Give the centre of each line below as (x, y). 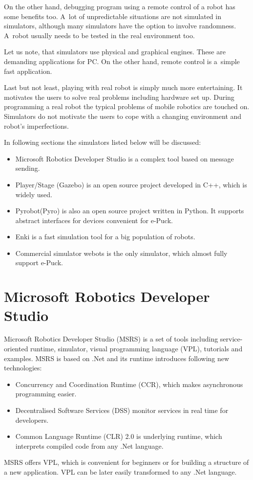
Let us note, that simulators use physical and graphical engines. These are (115, 52)
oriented (16, 348)
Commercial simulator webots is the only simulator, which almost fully (121, 253)
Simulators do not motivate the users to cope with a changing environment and (123, 116)
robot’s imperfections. (36, 126)
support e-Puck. (39, 263)
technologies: (23, 368)
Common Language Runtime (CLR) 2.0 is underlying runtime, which (119, 436)
